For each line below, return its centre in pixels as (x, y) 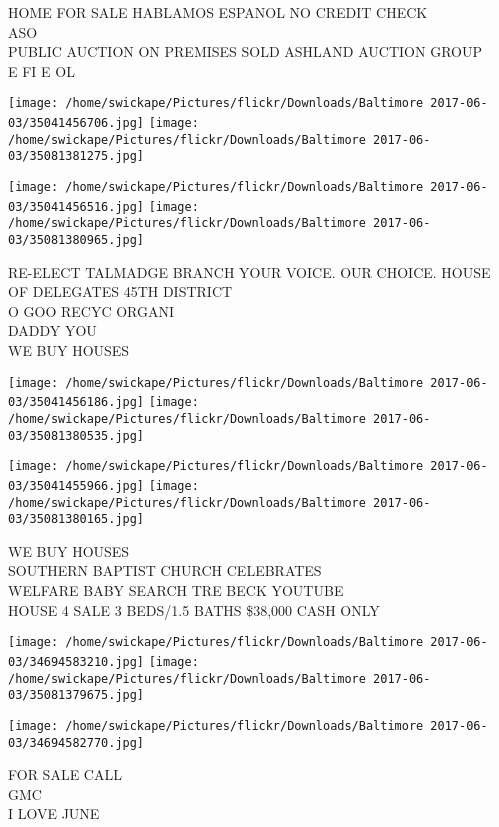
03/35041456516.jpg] (76, 206)
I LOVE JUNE (54, 813)
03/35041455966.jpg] (76, 485)
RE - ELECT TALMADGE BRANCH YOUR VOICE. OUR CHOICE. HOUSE (249, 271)
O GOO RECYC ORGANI (91, 310)
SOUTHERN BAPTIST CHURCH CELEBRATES (165, 570)
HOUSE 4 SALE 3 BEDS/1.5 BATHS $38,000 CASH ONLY (194, 609)
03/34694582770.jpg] (76, 742)
